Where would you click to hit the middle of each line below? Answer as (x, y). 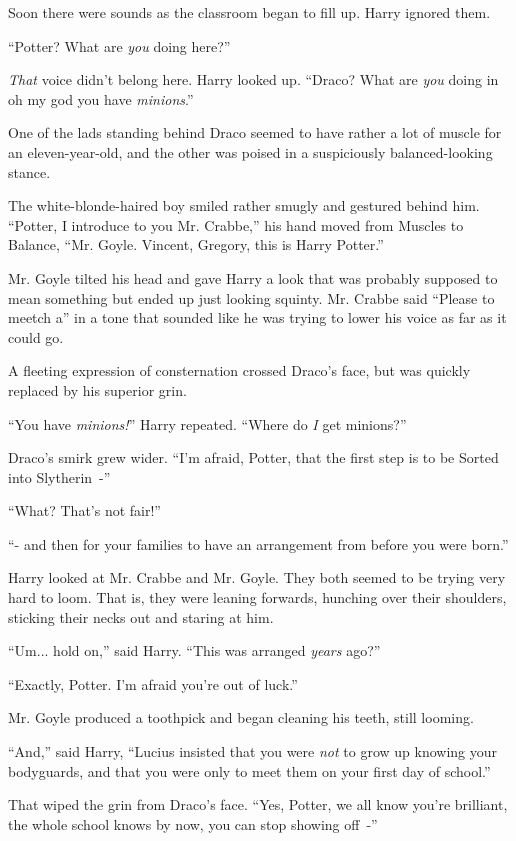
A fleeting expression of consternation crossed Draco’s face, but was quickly (239, 370)
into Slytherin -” (59, 476)
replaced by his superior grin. (97, 389)
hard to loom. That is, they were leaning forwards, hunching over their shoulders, (257, 597)
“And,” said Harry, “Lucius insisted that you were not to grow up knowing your (252, 751)
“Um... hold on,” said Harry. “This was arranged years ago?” (194, 650)
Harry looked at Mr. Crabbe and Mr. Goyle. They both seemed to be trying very (257, 577)
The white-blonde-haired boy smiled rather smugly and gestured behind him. (244, 205)
